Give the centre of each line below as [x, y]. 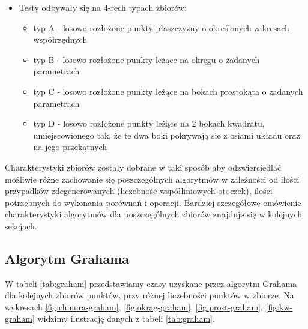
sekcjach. [21, 225]
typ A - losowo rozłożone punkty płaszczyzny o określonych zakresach [161, 27]
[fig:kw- [279, 306]
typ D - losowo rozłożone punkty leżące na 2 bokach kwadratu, [149, 123]
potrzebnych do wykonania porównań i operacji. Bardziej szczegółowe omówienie [153, 202]
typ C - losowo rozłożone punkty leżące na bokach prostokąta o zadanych [168, 91]
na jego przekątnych [70, 147]
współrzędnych [60, 39]
